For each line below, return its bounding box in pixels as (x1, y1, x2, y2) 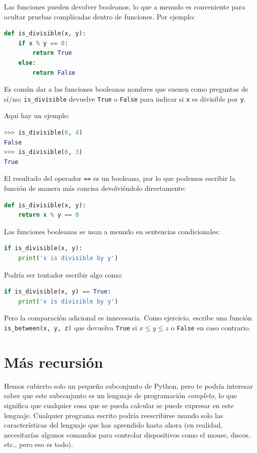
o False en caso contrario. (171, 322, 251, 332)
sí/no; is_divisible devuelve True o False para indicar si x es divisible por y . (4, 93, 246, 104)
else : (18, 59, 36, 66)
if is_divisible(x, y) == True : (4, 288, 111, 296)
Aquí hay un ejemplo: (4, 110, 70, 121)
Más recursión (4, 351, 103, 372)
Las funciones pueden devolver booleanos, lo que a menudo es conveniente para (4, 1, 245, 11)
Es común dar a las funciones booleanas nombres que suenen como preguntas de (4, 84, 249, 94)
